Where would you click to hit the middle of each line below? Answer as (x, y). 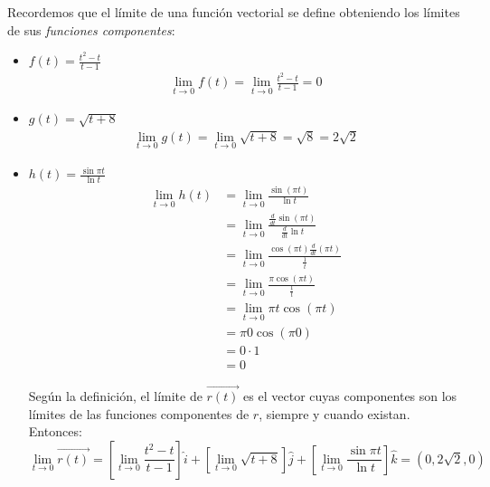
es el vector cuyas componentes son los (350, 396)
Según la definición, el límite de (115, 396)
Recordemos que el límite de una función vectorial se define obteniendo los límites (234, 12)
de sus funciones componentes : (91, 29)
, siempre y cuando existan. (335, 413)
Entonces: (55, 431)
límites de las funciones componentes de (139, 413)
